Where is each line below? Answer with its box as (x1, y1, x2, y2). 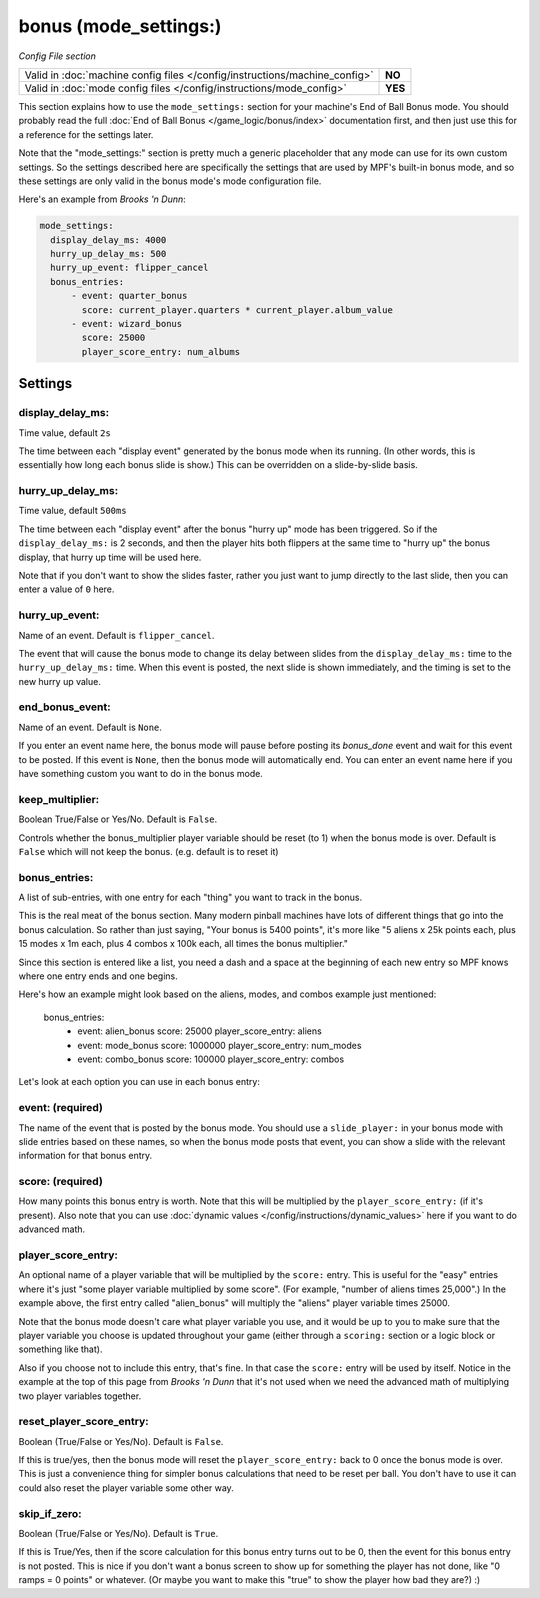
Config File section (18, 50, 97, 62)
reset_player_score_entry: (18, 1415, 149, 1429)
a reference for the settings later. (18, 128, 154, 140)
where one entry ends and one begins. (18, 970, 179, 982)
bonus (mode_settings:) (18, 15, 222, 37)
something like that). (18, 1343, 103, 1355)
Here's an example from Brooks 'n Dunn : (18, 193, 187, 205)
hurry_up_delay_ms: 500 (50, 248, 167, 260)
